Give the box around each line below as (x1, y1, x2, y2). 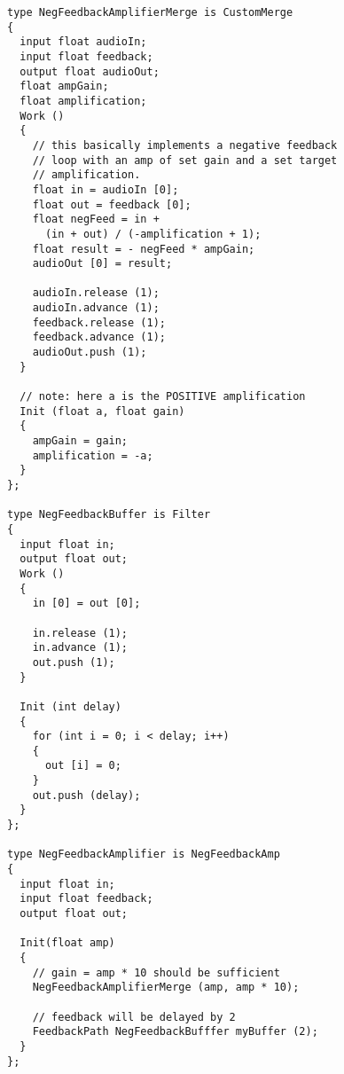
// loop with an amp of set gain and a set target (32, 153, 338, 167)
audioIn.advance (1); (32, 302, 160, 315)
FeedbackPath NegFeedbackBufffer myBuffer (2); (32, 1025, 318, 1039)
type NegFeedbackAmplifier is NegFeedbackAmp (7, 848, 280, 861)
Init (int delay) (20, 700, 121, 713)
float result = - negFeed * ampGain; (32, 242, 255, 255)
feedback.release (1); (32, 316, 166, 329)
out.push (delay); (32, 788, 141, 802)
